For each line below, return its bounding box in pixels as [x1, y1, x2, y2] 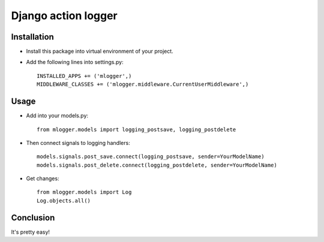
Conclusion [11, 213, 55, 223]
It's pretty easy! [11, 228, 50, 235]
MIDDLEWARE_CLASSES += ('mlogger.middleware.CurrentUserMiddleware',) [37, 81, 249, 88]
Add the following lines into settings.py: [26, 59, 124, 66]
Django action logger [11, 9, 118, 22]
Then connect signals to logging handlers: [26, 139, 130, 146]
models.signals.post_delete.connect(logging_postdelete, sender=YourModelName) [37, 162, 277, 168]
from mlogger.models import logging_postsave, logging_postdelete [37, 126, 236, 133]
